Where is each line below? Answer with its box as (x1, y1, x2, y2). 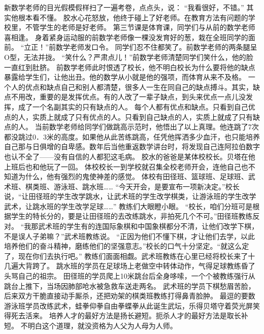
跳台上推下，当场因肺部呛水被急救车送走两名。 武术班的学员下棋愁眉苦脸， (4, 280, 255, 291)
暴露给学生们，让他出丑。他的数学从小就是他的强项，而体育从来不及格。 (4, 72, 246, 82)
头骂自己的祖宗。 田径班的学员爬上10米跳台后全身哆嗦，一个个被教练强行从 (4, 271, 255, 281)
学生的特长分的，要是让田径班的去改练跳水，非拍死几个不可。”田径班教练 (11, 211, 253, 221)
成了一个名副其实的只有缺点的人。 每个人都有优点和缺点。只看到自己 (18, 101, 248, 112)
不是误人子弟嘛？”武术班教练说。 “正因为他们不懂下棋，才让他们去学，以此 (4, 230, 255, 241)
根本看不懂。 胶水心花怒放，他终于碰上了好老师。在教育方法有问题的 (18, 12, 248, 22)
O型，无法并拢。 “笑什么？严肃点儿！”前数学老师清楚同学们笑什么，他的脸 (4, 51, 253, 62)
